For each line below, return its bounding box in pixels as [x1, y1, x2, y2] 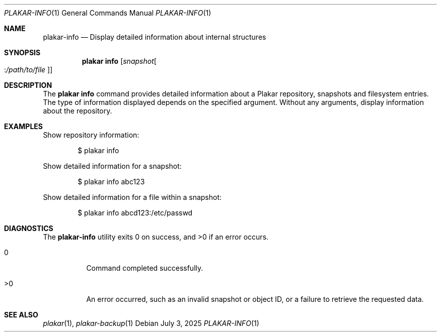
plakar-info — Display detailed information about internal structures [43, 33, 266, 41]
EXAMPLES [4, 122, 43, 131]
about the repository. [43, 106, 112, 115]
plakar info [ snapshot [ [82, 57, 157, 65]
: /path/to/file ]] [4, 65, 53, 74]
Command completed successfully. [86, 264, 203, 272]
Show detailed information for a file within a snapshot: [43, 193, 222, 201]
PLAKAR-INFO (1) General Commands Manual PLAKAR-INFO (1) [4, 9, 211, 17]
